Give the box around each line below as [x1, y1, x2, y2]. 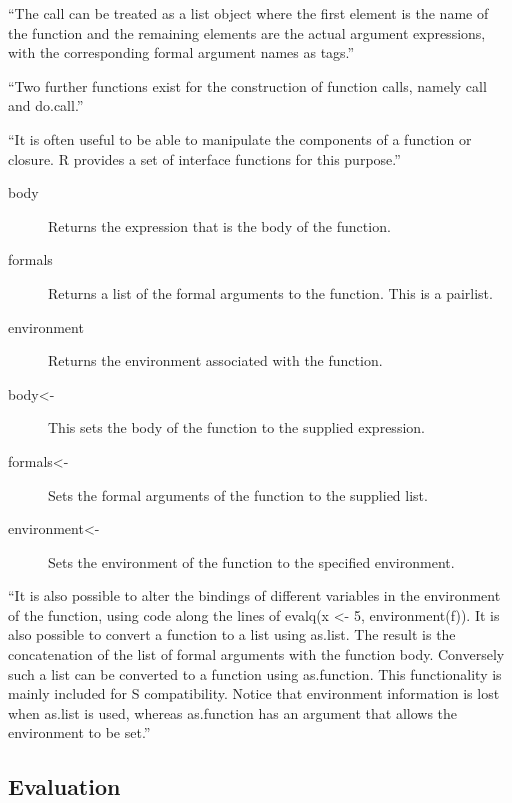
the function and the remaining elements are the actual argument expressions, [8, 22, 486, 43]
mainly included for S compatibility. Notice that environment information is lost [8, 683, 500, 704]
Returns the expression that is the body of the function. [48, 215, 391, 236]
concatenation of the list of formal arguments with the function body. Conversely [8, 644, 505, 665]
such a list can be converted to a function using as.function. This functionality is [8, 663, 502, 684]
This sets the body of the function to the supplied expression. [48, 417, 425, 438]
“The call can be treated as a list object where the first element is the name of [8, 3, 489, 23]
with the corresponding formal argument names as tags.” [8, 42, 355, 63]
